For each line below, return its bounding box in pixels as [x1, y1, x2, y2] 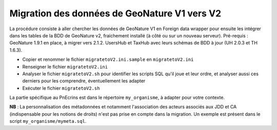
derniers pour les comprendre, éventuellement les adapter [22, 78, 146, 84]
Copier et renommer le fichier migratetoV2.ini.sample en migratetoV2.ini [22, 56, 194, 62]
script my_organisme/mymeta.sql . [9, 118, 87, 124]
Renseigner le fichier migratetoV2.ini [22, 63, 108, 70]
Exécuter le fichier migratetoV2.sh [22, 85, 100, 91]
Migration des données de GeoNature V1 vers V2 [9, 8, 222, 19]
